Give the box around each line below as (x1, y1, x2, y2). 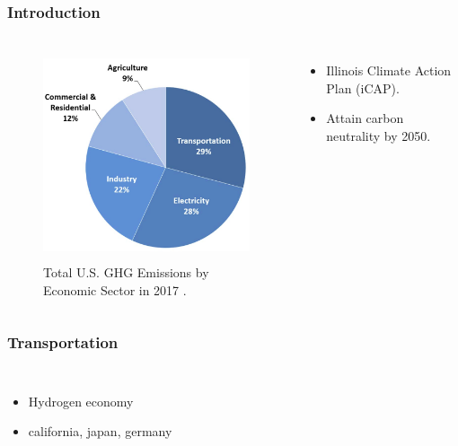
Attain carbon (326, 109, 404, 127)
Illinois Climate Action (326, 61, 452, 80)
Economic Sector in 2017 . (43, 280, 187, 299)
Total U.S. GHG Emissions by (43, 263, 209, 282)
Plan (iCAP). (326, 78, 400, 97)
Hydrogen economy (28, 391, 134, 410)
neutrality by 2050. (326, 127, 431, 144)
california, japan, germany (28, 422, 172, 441)
